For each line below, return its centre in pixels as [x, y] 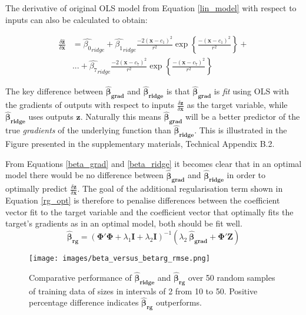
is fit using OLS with [252, 91]
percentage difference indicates [84, 302]
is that [178, 91]
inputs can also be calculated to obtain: [76, 19]
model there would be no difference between [84, 175]
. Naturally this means [121, 117]
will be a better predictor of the [242, 117]
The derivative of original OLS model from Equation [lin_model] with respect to [151, 8]
